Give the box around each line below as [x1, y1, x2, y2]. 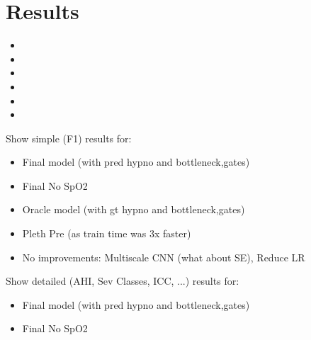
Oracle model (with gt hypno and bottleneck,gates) [22, 202, 245, 217]
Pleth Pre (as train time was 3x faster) [22, 226, 191, 241]
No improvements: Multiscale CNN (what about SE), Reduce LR [22, 249, 305, 264]
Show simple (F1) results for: [6, 130, 132, 145]
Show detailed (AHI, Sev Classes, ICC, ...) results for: [6, 273, 239, 288]
